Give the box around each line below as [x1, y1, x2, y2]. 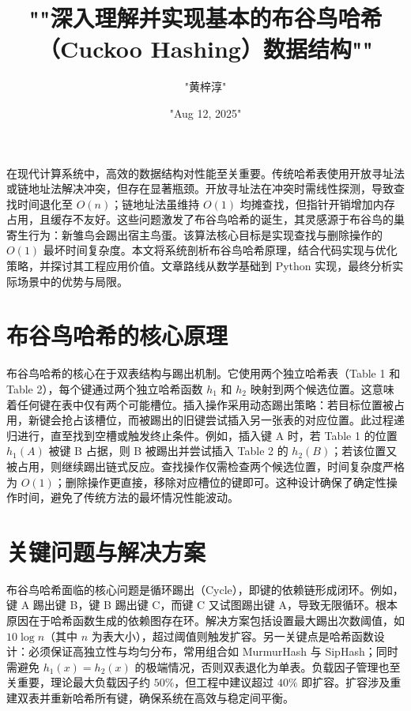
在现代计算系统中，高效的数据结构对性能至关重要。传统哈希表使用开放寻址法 [6, 164, 405, 181]
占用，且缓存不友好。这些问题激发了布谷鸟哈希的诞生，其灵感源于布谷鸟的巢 [6, 211, 405, 228]
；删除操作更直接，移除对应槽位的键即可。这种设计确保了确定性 [54, 473, 386, 490]
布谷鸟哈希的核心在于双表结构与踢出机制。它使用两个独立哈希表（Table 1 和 [6, 365, 401, 382]
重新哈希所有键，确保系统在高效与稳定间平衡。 [50, 690, 294, 705]
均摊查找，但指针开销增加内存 [239, 195, 395, 212]
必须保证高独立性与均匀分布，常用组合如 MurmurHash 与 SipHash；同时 [28, 643, 398, 660]
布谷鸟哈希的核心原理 [6, 319, 228, 352]
